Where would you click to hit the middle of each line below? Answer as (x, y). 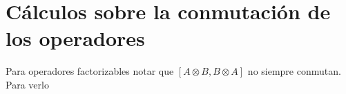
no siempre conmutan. (294, 71)
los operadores (75, 38)
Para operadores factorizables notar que (90, 71)
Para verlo (27, 84)
